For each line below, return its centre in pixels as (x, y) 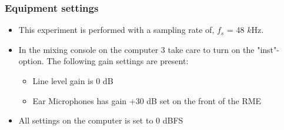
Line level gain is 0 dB (73, 81)
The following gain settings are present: (118, 61)
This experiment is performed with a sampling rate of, (116, 30)
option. (31, 61)
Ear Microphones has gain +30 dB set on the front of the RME (147, 100)
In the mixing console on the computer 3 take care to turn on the (136, 49)
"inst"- (268, 49)
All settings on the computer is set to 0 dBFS (101, 120)
